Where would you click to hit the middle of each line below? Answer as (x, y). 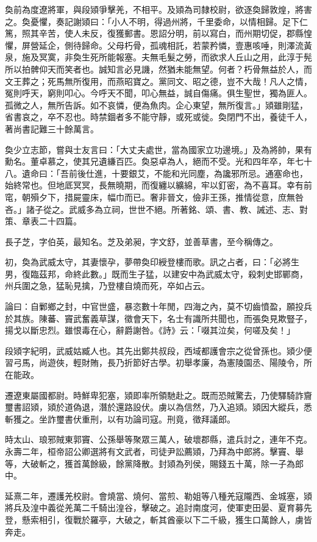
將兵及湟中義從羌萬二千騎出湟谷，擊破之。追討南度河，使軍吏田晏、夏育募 (154, 508)
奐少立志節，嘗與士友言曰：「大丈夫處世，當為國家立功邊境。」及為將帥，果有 (158, 149)
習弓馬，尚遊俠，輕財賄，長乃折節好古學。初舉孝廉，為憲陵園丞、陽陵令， (154, 362)
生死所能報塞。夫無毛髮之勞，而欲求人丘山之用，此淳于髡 (197, 57)
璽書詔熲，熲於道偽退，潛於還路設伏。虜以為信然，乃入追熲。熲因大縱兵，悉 (158, 407)
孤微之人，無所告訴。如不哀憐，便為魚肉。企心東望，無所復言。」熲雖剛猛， (156, 105)
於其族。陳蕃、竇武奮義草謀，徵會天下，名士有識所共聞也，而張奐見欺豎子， (158, 318)
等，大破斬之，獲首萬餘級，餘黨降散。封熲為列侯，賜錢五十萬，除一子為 (150, 463)
